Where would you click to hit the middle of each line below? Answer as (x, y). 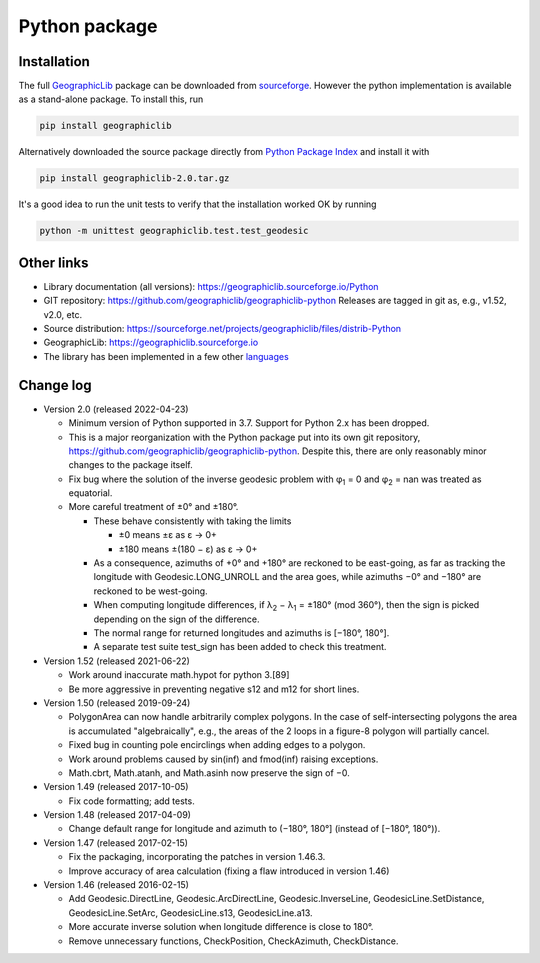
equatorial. (90, 493)
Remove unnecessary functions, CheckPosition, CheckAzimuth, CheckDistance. (233, 941)
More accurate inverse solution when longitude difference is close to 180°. (221, 927)
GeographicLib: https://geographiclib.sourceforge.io (151, 342)
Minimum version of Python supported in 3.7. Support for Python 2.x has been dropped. (249, 423)
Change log (55, 385)
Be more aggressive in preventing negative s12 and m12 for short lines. (214, 689)
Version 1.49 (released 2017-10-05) (116, 787)
